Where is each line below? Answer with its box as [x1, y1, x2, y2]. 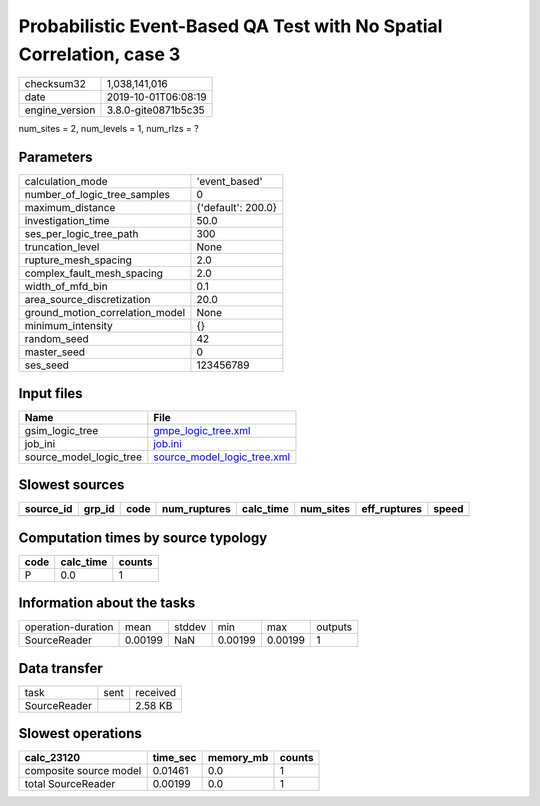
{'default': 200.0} [196, 201, 278, 215]
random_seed [24, 332, 89, 346]
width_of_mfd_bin [24, 280, 109, 294]
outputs [316, 620, 353, 634]
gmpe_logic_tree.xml [153, 423, 251, 437]
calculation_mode [24, 175, 109, 189]
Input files [18, 385, 84, 402]
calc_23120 [24, 751, 81, 765]
